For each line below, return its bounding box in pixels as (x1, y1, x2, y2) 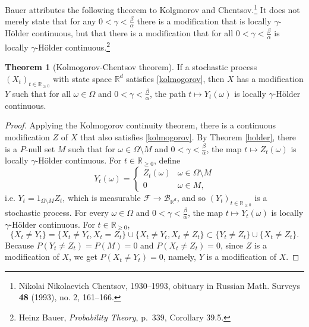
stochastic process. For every (5, 206, 109, 219)
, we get (69, 250, 97, 263)
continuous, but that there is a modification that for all (31, 27, 234, 39)
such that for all (12, 87, 71, 99)
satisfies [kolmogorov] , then (126, 72, 225, 84)
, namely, (163, 250, 196, 263)
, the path (149, 87, 186, 99)
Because (5, 238, 34, 251)
